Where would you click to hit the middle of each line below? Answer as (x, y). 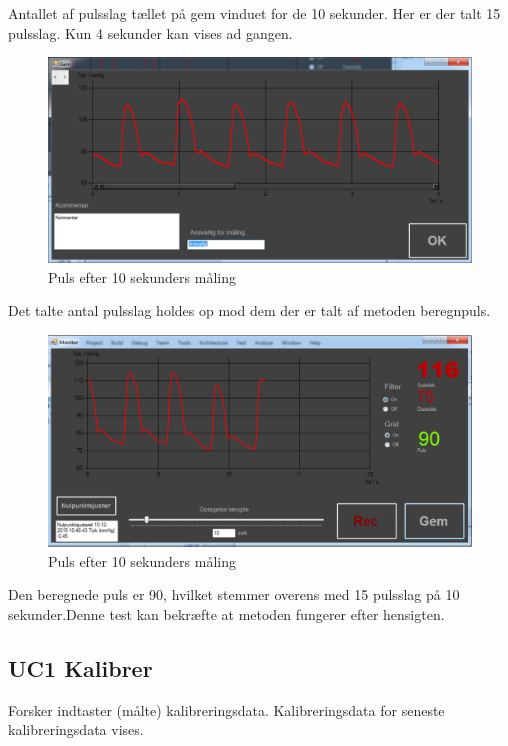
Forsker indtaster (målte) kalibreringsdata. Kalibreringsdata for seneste (226, 709)
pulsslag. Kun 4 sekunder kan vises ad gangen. (150, 32)
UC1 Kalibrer (80, 667)
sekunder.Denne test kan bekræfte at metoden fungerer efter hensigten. (226, 613)
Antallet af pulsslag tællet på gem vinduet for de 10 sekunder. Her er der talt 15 (254, 13)
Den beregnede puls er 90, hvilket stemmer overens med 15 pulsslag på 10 (234, 594)
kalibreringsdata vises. (76, 729)
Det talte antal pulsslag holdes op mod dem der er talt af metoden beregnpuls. (249, 310)
